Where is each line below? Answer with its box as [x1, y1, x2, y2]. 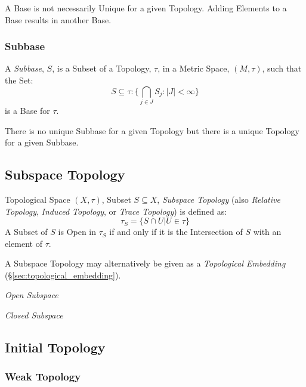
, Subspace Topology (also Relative [157, 193, 280, 205]
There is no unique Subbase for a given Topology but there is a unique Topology [5, 124, 299, 137]
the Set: [5, 74, 33, 86]
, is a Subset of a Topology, [52, 62, 152, 75]
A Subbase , [5, 62, 44, 75]
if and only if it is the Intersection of [109, 225, 243, 238]
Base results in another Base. [5, 13, 112, 26]
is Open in [58, 225, 97, 238]
